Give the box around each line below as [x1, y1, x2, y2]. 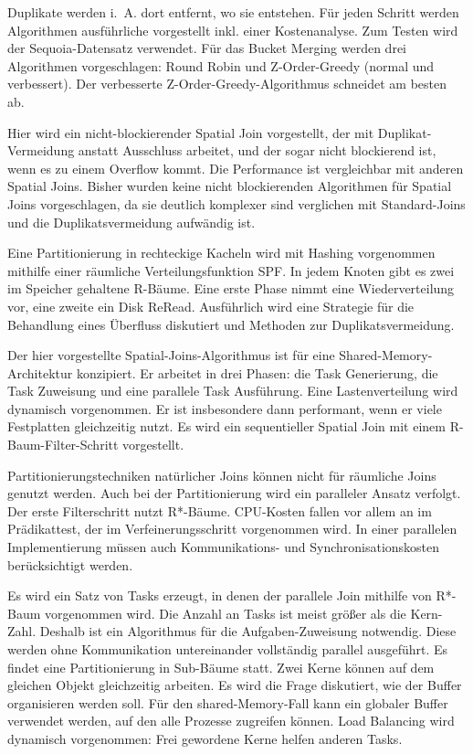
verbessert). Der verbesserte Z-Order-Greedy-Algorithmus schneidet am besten [7, 74, 447, 93]
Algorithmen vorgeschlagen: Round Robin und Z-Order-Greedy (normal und [7, 56, 435, 75]
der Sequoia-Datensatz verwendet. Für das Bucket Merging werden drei [7, 38, 406, 58]
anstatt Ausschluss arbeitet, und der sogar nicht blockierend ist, [78, 141, 436, 160]
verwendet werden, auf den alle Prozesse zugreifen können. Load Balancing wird [7, 711, 455, 730]
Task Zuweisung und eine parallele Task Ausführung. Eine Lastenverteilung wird [7, 381, 458, 400]
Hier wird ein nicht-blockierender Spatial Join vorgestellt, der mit [7, 122, 374, 142]
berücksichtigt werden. [7, 555, 133, 574]
